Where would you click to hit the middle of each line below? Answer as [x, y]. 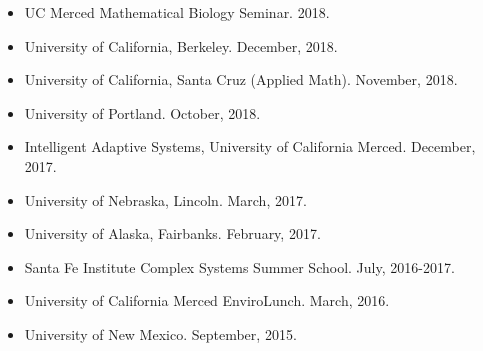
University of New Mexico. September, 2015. [160, 333]
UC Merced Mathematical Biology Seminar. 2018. [177, 12]
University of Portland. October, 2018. [142, 112]
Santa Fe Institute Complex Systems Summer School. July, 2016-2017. [239, 266]
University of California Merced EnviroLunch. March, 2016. [207, 300]
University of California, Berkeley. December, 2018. [181, 45]
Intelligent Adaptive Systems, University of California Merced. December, [250, 146]
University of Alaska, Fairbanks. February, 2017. [172, 233]
